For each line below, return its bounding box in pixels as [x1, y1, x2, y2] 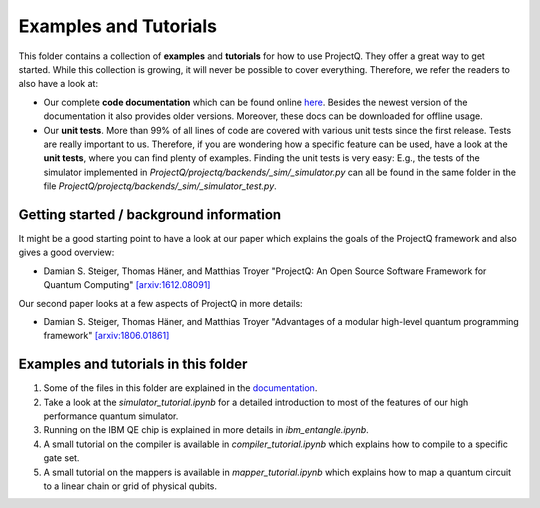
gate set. [43, 452, 80, 464]
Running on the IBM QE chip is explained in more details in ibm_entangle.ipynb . [43, 424, 369, 436]
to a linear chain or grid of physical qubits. [43, 480, 218, 492]
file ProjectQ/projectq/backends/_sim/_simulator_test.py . [43, 180, 277, 192]
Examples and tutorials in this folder [18, 356, 248, 373]
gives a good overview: [18, 246, 115, 259]
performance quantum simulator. [43, 410, 179, 422]
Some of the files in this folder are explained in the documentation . [43, 382, 318, 394]
